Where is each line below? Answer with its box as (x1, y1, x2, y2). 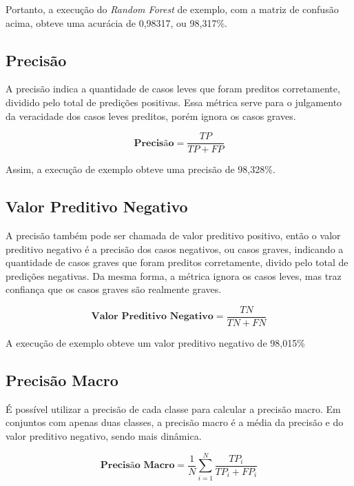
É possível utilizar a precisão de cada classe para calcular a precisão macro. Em (6, 401, 341, 416)
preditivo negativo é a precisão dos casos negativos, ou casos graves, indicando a (6, 241, 344, 256)
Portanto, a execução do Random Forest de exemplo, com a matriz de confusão (6, 2, 339, 16)
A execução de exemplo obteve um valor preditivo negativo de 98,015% (6, 336, 305, 350)
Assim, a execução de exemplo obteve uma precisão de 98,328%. (6, 162, 275, 176)
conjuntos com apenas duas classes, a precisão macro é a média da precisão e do (6, 415, 344, 429)
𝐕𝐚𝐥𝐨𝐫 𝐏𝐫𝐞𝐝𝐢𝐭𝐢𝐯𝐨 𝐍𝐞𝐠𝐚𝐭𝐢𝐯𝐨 (91, 312, 214, 322)
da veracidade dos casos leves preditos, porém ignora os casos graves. (6, 108, 296, 123)
